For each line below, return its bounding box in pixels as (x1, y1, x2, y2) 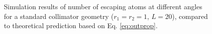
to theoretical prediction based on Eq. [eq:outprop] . (4, 20, 158, 31)
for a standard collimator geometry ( (4, 11, 114, 21)
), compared (172, 11, 208, 21)
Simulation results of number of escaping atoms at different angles (4, 1, 202, 11)
